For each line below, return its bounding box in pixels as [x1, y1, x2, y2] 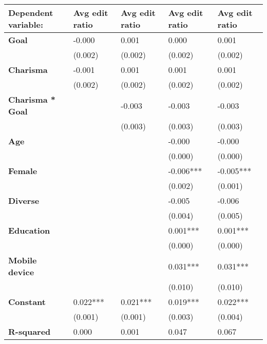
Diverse [8, 195, 40, 206]
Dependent [8, 7, 53, 18]
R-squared [8, 326, 51, 337]
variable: [8, 18, 44, 30]
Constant [8, 296, 46, 308]
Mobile [8, 254, 37, 266]
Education [8, 224, 50, 236]
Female [8, 165, 37, 177]
